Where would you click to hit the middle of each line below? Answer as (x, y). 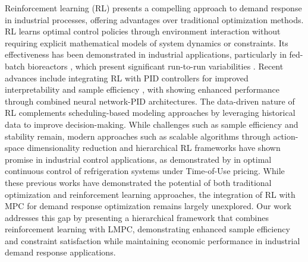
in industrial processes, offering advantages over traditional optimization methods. (154, 19)
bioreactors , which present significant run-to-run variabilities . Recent (155, 66)
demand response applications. (60, 252)
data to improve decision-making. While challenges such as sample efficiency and (152, 124)
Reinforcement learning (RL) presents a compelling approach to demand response (153, 8)
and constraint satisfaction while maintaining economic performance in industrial (153, 240)
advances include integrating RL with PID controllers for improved (127, 78)
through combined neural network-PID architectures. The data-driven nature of (150, 101)
